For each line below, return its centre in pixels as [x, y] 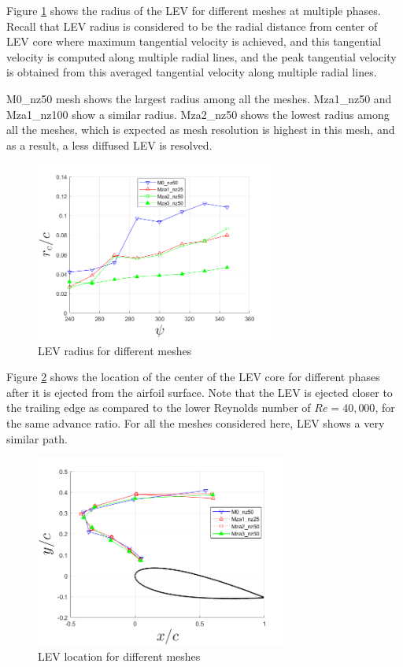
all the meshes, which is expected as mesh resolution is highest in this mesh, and [201, 130]
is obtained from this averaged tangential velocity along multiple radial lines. [192, 72]
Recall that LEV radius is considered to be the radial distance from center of [192, 26]
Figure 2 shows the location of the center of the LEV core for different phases [193, 377]
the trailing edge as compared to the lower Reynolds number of [159, 408]
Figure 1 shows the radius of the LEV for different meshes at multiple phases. [194, 10]
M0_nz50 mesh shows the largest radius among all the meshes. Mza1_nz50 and [199, 98]
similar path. [37, 438]
